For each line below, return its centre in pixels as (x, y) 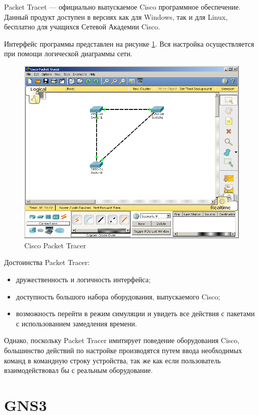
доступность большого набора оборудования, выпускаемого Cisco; (118, 296)
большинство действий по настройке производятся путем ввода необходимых (123, 350)
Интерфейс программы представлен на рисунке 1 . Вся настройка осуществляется (129, 43)
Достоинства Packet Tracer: (47, 262)
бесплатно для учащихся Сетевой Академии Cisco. (82, 27)
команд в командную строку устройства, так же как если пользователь (113, 360)
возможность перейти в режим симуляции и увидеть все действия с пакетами (135, 313)
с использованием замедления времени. (76, 323)
